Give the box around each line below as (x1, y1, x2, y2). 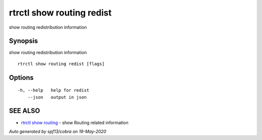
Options (9, 73, 34, 82)
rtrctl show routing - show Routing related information (21, 120, 129, 125)
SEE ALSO (9, 107, 40, 115)
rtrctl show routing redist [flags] (17, 61, 105, 67)
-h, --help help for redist (17, 87, 90, 93)
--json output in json (27, 94, 87, 100)
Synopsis (9, 37, 38, 45)
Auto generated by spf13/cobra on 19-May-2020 (9, 128, 107, 134)
